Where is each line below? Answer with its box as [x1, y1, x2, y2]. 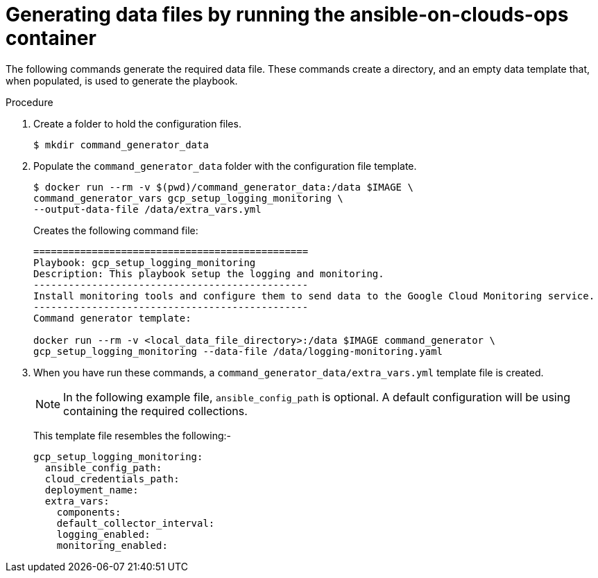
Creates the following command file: [33, 224, 198, 236]
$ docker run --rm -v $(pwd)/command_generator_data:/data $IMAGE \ [33, 181, 413, 193]
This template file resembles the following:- [33, 429, 232, 441]
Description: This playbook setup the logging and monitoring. [33, 268, 384, 279]
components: [56, 506, 121, 518]
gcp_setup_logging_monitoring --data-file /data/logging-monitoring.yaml [33, 345, 443, 357]
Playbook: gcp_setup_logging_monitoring [33, 256, 256, 268]
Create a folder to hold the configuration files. [33, 117, 241, 130]
